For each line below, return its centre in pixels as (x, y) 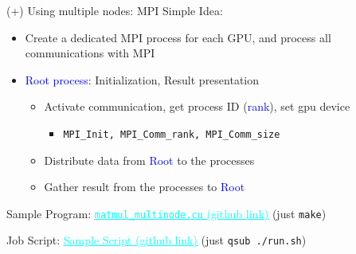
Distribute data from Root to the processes (149, 160)
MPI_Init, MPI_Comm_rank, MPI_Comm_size (172, 134)
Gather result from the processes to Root (145, 187)
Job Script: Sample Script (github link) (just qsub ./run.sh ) (156, 240)
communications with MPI (90, 53)
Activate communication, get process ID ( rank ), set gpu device (197, 106)
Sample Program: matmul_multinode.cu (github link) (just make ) (166, 213)
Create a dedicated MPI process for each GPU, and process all (178, 37)
